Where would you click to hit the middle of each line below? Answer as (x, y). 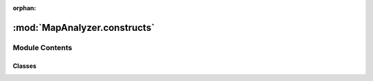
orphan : (25, 8)
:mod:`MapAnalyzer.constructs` (84, 27)
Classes (25, 66)
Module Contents (42, 47)
